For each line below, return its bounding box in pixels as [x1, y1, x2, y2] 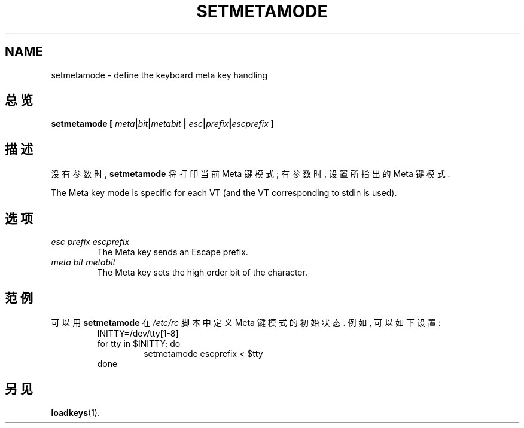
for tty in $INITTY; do [97, 338, 181, 348]
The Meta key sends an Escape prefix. [97, 247, 248, 258]
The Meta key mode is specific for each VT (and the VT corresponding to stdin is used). [51, 188, 397, 198]
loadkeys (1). [51, 407, 100, 418]
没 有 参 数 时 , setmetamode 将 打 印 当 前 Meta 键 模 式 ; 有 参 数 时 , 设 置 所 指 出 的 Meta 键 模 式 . [51, 169, 450, 179]
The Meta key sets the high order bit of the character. [97, 267, 307, 278]
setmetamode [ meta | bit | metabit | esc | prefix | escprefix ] [51, 118, 275, 129]
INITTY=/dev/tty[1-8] [97, 328, 179, 338]
